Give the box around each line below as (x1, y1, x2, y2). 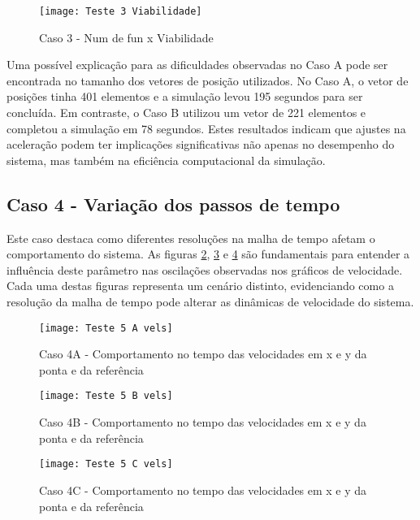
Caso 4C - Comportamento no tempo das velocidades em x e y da (39, 481, 367, 498)
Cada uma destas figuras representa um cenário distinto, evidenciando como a (6, 277, 394, 294)
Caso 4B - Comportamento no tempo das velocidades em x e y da (39, 414, 366, 431)
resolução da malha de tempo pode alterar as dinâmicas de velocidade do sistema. (6, 292, 414, 310)
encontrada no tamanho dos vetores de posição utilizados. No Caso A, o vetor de (6, 71, 409, 89)
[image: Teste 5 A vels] (39, 322, 173, 334)
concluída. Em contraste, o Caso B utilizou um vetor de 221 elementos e (6, 104, 366, 121)
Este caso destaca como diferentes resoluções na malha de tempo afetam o (6, 229, 375, 246)
